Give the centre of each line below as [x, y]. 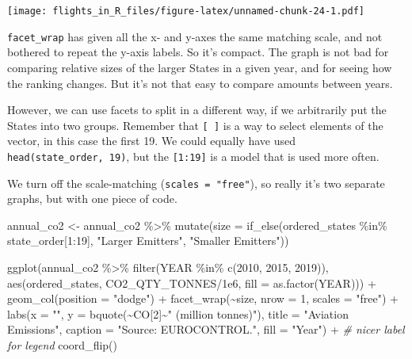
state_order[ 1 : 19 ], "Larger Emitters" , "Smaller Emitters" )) [148, 241]
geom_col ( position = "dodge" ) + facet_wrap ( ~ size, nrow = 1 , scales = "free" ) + [203, 298]
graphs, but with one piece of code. [92, 199]
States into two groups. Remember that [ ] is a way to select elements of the [195, 125]
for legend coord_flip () [63, 345]
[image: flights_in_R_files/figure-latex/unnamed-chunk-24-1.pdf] [186, 11]
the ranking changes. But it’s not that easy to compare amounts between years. [200, 83]
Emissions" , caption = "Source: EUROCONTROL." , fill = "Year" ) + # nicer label [206, 329]
